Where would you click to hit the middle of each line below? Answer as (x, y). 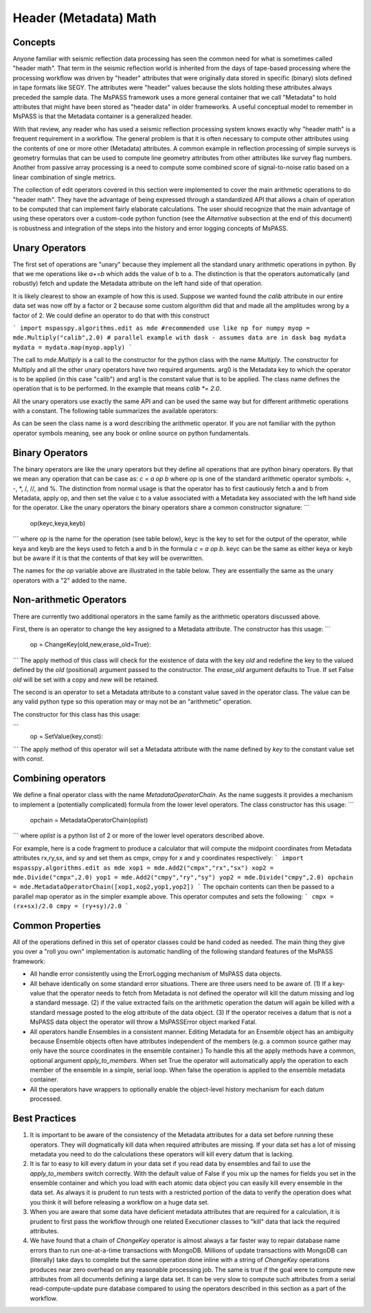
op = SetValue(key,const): (66, 737)
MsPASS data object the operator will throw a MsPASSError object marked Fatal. (144, 1022)
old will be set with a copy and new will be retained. (86, 680)
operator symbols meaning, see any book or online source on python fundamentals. (132, 433)
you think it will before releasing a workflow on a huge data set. (120, 1202)
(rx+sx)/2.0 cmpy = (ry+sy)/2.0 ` (71, 906)
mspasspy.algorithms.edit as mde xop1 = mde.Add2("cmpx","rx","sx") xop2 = (143, 868)
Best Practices (45, 1119)
